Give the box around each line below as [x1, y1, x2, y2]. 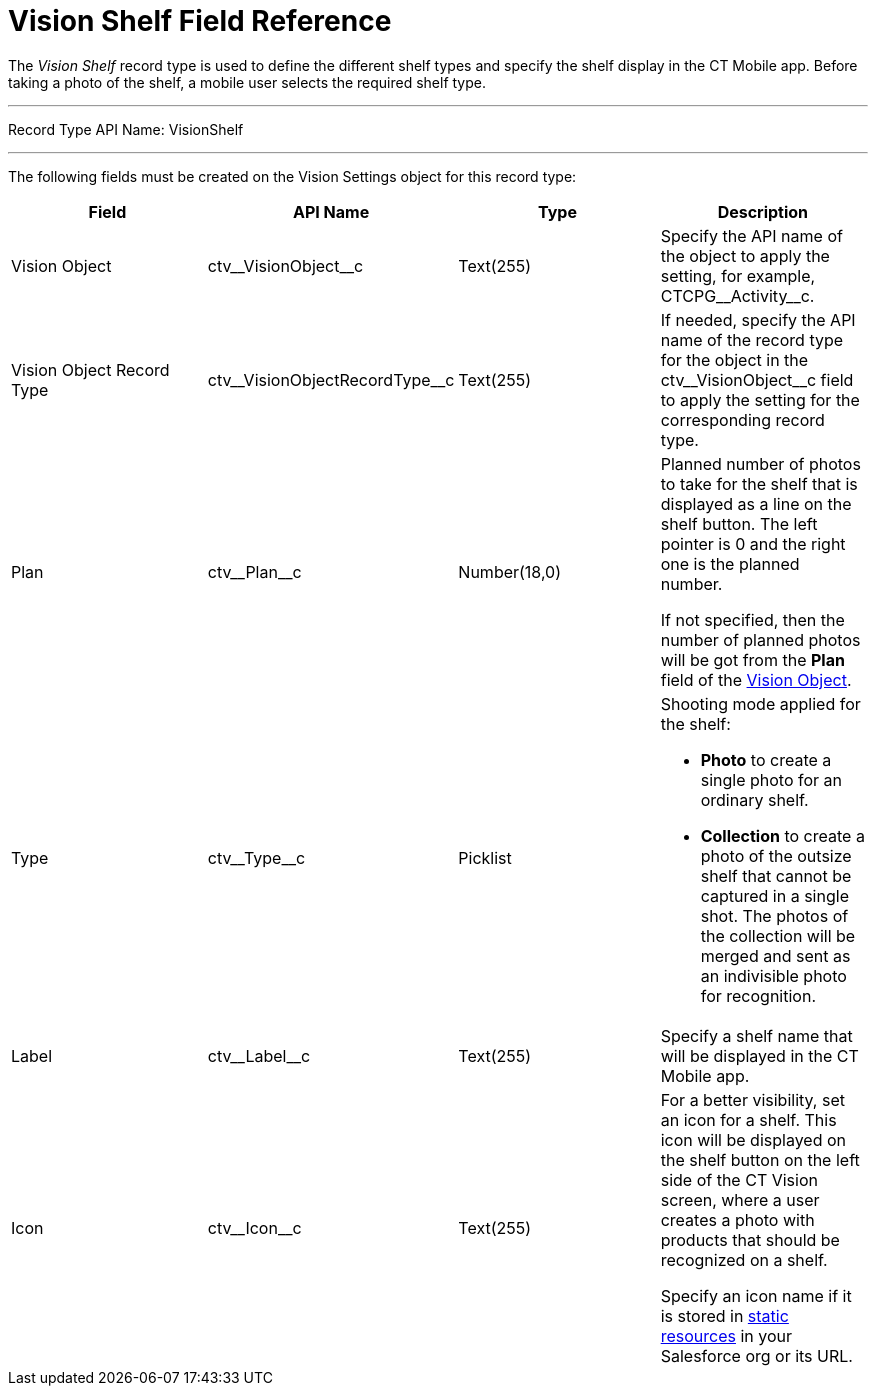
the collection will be [700, 925, 856, 946]
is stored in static [660, 1305, 789, 1326]
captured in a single [700, 885, 849, 906]
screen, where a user [660, 1189, 820, 1210]
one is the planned [660, 553, 800, 574]
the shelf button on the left [660, 1149, 860, 1170]
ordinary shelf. [700, 789, 809, 810]
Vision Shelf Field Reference [8, 4, 392, 38]
